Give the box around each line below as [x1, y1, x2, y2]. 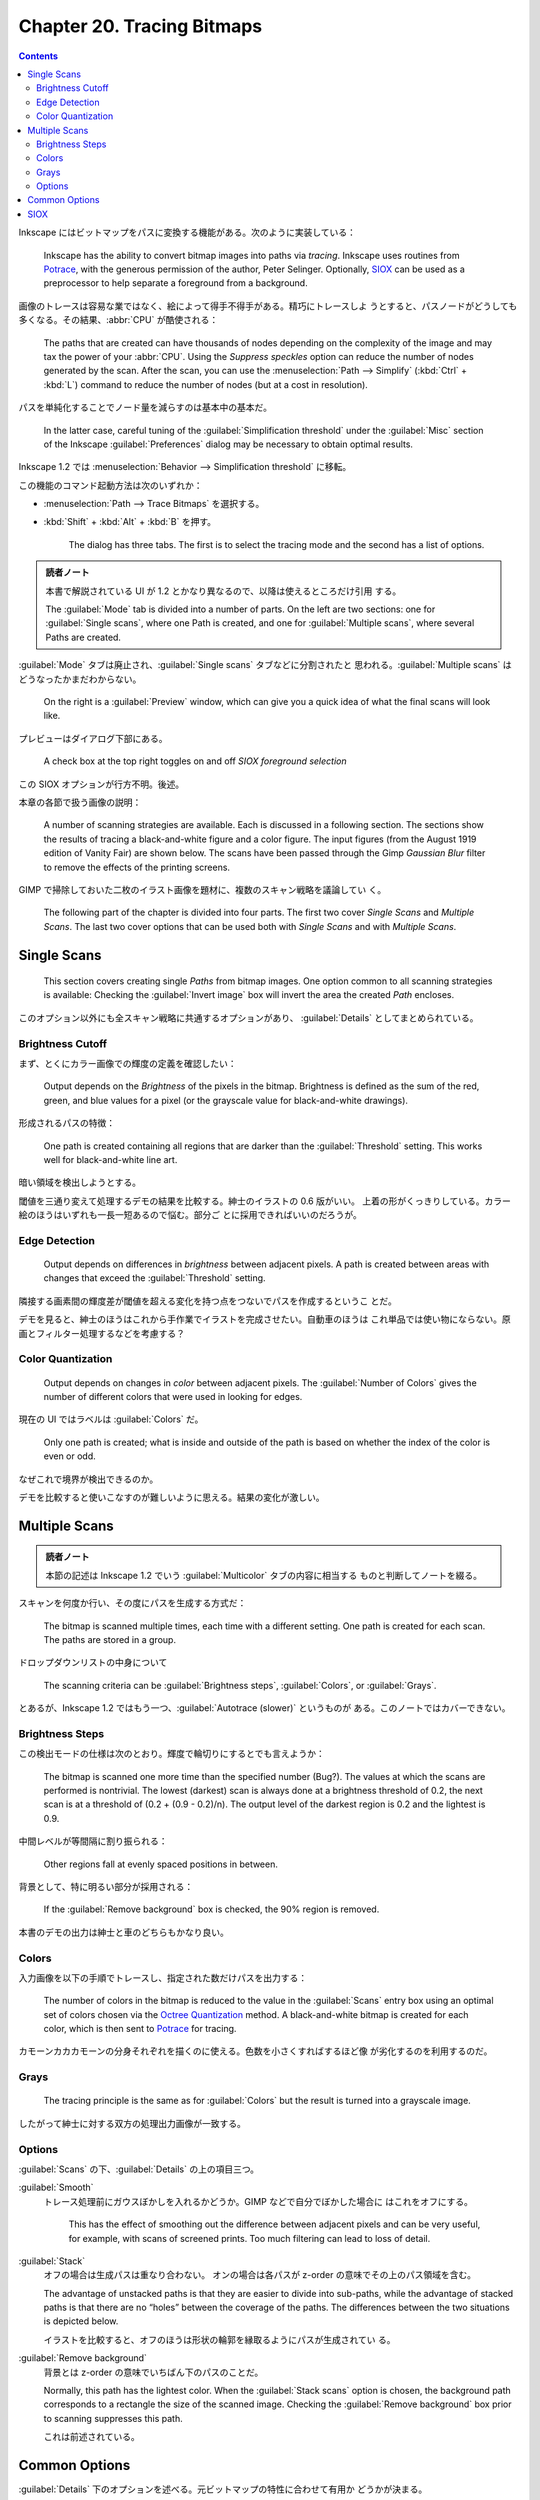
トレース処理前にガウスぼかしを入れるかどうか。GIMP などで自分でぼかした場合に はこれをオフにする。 [43, 2195, 474, 2207]
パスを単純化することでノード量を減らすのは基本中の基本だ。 [18, 401, 272, 414]
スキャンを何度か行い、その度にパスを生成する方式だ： [18, 1597, 247, 1609]
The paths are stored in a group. [43, 1633, 177, 1645]
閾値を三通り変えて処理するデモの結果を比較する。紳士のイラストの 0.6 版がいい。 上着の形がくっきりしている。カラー [18, 1195, 512, 1207]
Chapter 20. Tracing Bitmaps [18, 15, 263, 37]
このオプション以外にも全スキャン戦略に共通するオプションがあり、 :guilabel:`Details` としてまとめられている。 [18, 1011, 479, 1024]
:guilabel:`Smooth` [18, 2181, 94, 2194]
